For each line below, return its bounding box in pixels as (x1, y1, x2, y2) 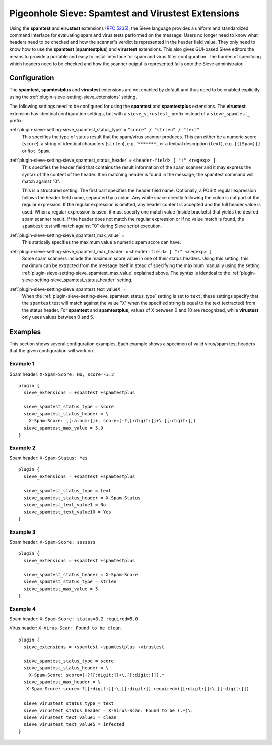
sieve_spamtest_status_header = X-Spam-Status (23, 495, 141, 501)
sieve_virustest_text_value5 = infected (23, 722, 125, 727)
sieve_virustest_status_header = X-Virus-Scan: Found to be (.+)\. (23, 707, 194, 713)
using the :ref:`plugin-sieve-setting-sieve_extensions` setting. (9, 94, 137, 100)
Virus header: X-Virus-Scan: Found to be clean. (9, 625, 124, 631)
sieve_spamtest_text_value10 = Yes (23, 509, 112, 515)
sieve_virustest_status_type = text (23, 701, 114, 706)
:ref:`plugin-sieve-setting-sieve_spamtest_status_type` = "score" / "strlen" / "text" (9, 127, 200, 133)
